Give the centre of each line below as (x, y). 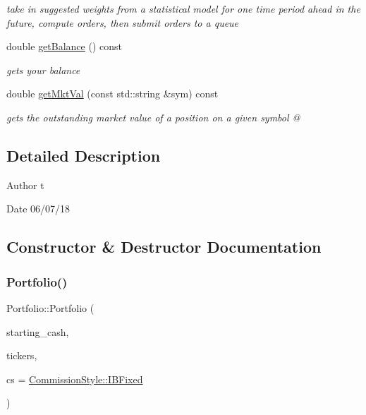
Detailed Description (84, 155)
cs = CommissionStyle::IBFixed (75, 379)
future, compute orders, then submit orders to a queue (123, 22)
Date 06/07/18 (38, 209)
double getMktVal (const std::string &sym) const (112, 94)
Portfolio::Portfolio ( (50, 307)
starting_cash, (38, 331)
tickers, (22, 355)
